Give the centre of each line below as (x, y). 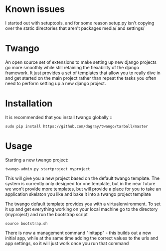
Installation (29, 104)
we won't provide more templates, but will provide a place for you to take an (83, 189)
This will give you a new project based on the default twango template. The (83, 178)
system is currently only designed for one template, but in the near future (80, 183)
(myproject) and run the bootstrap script (47, 214)
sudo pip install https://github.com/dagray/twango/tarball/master (77, 126)
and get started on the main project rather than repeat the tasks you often (81, 78)
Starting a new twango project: (37, 160)
